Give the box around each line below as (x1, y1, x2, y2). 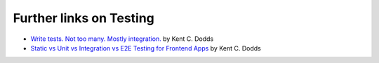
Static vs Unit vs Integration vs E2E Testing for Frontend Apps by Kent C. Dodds (30, 44, 261, 52)
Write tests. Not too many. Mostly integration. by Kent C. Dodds (30, 35, 214, 43)
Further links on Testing (13, 10, 154, 26)
